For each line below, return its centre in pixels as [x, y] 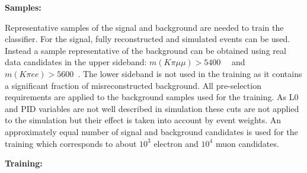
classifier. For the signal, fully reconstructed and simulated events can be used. [148, 39]
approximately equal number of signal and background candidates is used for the [151, 131]
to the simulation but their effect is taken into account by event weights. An [143, 120]
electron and [176, 143]
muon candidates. [247, 143]
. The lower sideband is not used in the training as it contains [190, 73]
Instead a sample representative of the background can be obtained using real [145, 50]
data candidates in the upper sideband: [76, 62]
